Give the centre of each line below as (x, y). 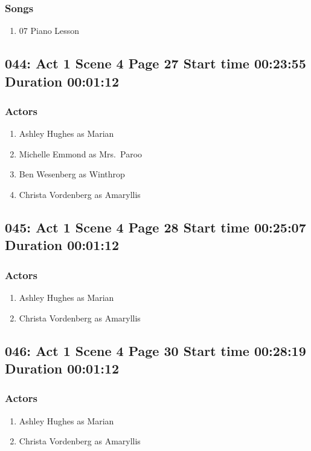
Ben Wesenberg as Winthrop (72, 174)
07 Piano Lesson (49, 31)
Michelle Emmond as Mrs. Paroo (81, 153)
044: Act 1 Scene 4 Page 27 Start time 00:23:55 (155, 63)
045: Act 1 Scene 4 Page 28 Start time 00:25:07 (155, 227)
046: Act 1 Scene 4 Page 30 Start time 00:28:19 (155, 350)
